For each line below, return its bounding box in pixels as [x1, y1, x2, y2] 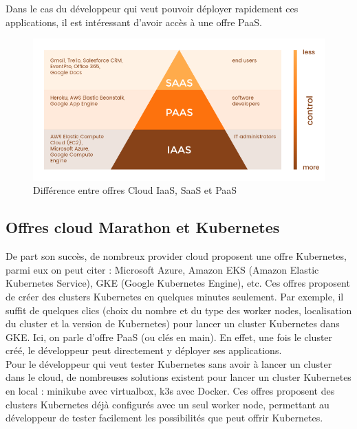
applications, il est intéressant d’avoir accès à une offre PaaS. [6, 14, 262, 29]
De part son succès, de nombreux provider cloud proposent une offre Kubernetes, [6, 249, 347, 263]
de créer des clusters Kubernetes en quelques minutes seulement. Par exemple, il [6, 289, 344, 303]
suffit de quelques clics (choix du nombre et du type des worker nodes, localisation [6, 302, 352, 317]
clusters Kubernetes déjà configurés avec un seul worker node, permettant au [6, 397, 329, 411]
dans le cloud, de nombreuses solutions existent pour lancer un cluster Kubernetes [6, 370, 351, 384]
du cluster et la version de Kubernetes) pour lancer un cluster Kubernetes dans [6, 316, 340, 331]
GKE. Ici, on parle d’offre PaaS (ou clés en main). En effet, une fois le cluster [6, 329, 333, 344]
